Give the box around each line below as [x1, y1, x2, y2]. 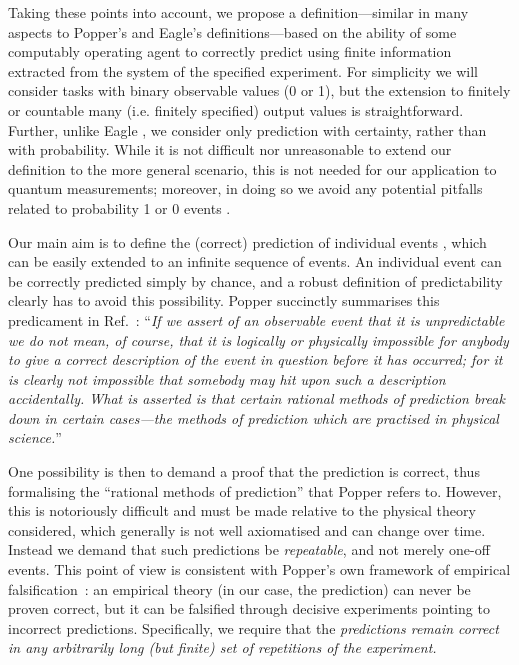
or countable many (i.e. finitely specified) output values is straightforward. [8, 99, 464, 120]
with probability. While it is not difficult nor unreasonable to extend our [8, 139, 452, 160]
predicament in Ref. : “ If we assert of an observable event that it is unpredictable [8, 309, 505, 330]
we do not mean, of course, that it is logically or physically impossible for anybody [8, 329, 509, 350]
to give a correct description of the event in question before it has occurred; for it [8, 349, 503, 370]
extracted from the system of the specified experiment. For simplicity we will [8, 60, 479, 81]
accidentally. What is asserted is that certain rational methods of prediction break [8, 388, 505, 409]
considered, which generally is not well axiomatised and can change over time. [8, 519, 486, 540]
